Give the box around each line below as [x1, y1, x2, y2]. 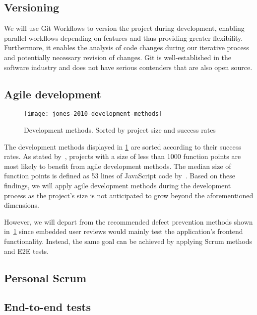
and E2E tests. [4, 245, 49, 256]
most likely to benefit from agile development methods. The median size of [4, 160, 231, 171]
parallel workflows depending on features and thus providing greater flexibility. [4, 32, 243, 43]
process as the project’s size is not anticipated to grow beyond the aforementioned [4, 190, 254, 200]
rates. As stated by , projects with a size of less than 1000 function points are [4, 151, 241, 161]
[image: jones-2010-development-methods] [24, 110, 163, 118]
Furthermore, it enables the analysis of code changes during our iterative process [4, 42, 249, 53]
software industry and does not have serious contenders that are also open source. [4, 62, 253, 72]
